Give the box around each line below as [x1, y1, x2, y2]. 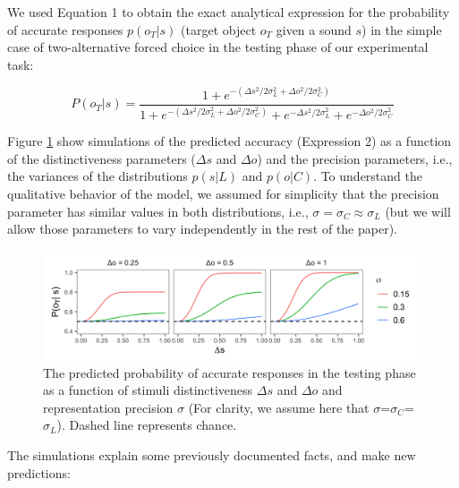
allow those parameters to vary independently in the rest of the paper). [7, 219, 397, 238]
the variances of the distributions [7, 167, 188, 185]
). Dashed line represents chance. [56, 415, 237, 434]
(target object [181, 20, 257, 39]
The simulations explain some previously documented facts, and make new [7, 445, 416, 464]
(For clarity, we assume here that [188, 398, 370, 416]
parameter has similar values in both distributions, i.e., [7, 201, 309, 220]
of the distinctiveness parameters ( [7, 149, 196, 167]
